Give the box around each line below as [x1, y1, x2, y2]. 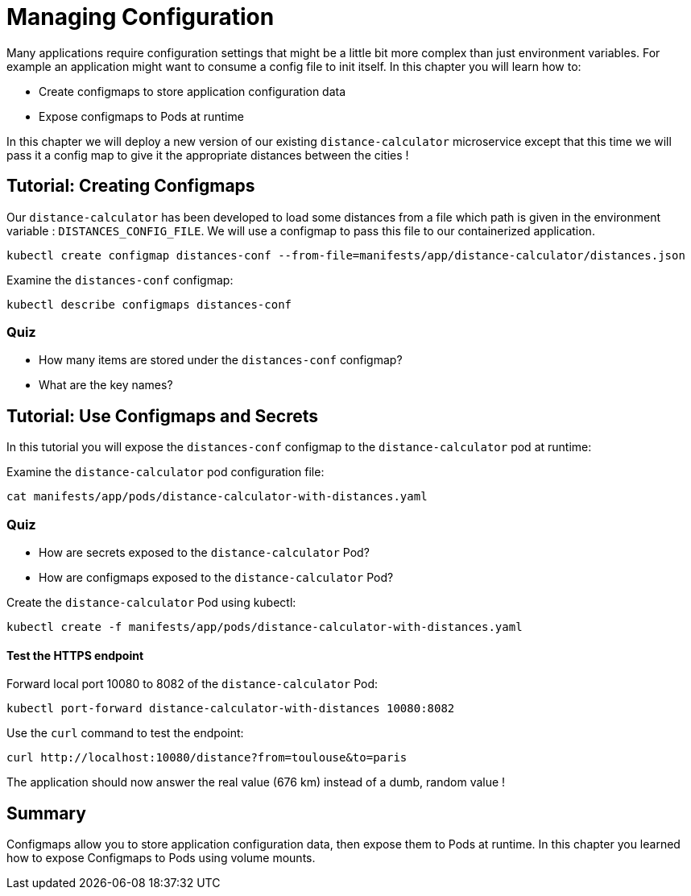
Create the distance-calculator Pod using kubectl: [6, 595, 296, 609]
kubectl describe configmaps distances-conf [6, 297, 292, 311]
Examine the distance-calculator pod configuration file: [6, 465, 325, 479]
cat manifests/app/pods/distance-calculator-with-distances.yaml [6, 490, 428, 504]
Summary [6, 803, 86, 823]
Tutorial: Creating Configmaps [6, 176, 255, 197]
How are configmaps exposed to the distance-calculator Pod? [39, 570, 394, 584]
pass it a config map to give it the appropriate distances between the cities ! [6, 147, 409, 162]
